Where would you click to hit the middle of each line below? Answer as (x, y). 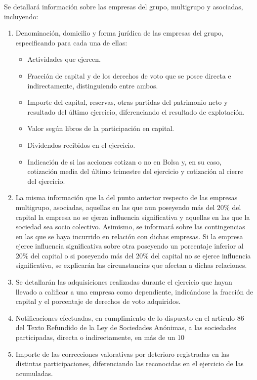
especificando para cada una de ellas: (71, 42)
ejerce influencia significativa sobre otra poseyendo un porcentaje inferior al (129, 246)
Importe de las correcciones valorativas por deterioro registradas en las (122, 354)
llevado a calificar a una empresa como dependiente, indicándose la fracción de (134, 291)
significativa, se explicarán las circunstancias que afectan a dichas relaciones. (131, 265)
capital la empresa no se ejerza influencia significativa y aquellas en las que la (133, 217)
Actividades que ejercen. (64, 59)
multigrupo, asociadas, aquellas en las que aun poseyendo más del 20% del (128, 207)
